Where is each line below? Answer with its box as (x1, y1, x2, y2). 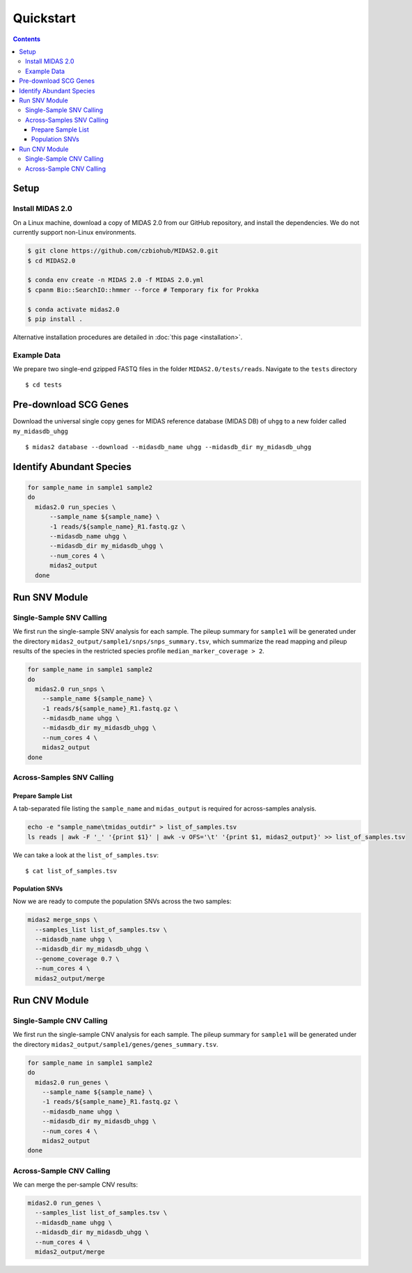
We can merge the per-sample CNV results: (13, 1180, 138, 1189)
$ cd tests (25, 381, 63, 389)
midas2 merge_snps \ (27, 916, 97, 924)
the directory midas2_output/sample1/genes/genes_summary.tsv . (13, 1040, 219, 1048)
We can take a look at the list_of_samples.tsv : (13, 850, 159, 859)
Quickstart (13, 10, 77, 26)
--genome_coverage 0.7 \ (35, 955, 120, 962)
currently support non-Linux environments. (13, 228, 136, 237)
